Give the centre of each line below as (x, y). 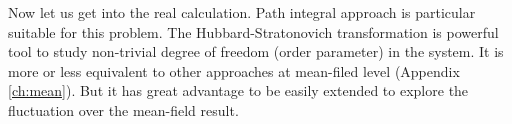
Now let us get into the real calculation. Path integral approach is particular (242, 12)
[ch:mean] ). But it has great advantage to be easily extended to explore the (238, 90)
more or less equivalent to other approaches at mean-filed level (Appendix (234, 70)
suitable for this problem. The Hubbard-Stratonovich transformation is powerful (253, 31)
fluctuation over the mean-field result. (123, 109)
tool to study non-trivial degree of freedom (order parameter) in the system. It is (256, 51)
